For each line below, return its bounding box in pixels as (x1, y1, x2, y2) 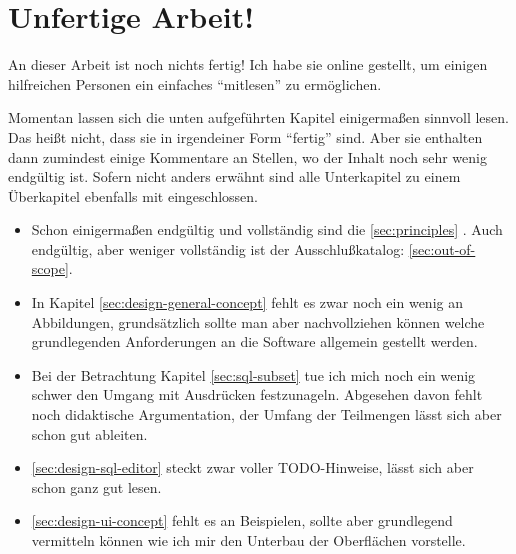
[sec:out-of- (408, 238, 476, 259)
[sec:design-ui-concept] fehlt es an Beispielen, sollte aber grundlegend (31, 510, 453, 531)
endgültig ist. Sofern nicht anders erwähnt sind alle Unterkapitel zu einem (8, 166, 461, 187)
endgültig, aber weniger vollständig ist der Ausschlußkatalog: (31, 238, 405, 259)
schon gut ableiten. (31, 423, 148, 444)
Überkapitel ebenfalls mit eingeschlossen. (8, 185, 259, 206)
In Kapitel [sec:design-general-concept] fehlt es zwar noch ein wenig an (31, 292, 463, 313)
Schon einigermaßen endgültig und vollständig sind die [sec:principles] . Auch (31, 219, 503, 240)
